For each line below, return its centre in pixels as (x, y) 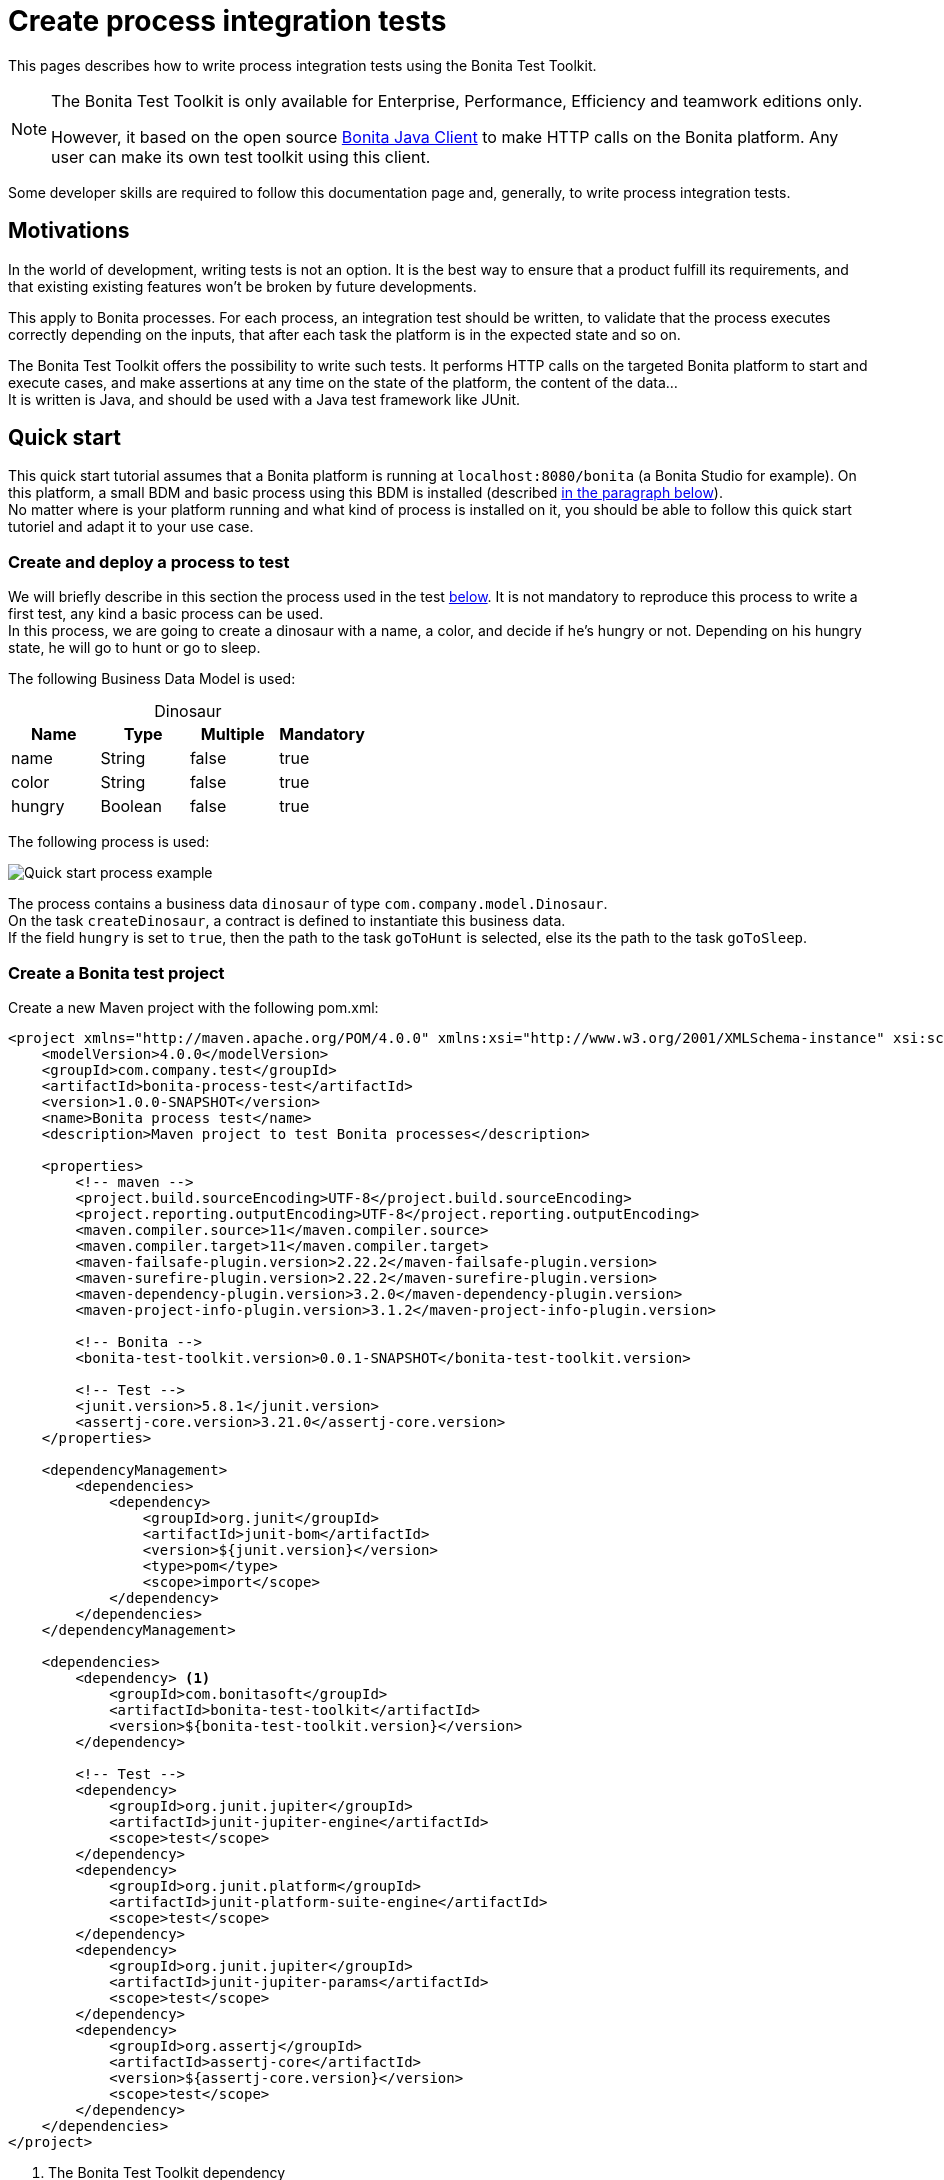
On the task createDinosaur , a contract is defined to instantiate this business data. (287, 921)
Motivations (69, 231)
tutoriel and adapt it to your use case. (131, 527)
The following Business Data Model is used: (152, 679)
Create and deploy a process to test (149, 561)
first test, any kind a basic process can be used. (166, 614)
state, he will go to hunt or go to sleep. (134, 648)
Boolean (131, 806)
